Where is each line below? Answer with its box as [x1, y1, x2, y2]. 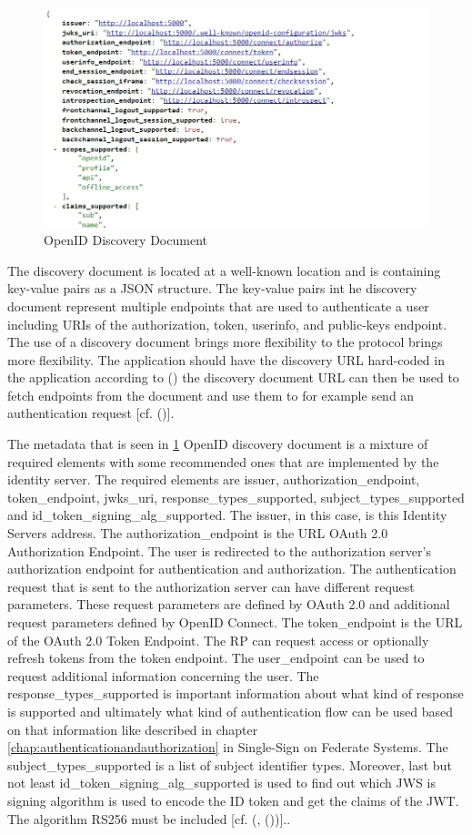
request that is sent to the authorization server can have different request [7, 576, 415, 596]
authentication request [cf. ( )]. [7, 403, 175, 423]
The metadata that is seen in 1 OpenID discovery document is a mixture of [7, 434, 428, 453]
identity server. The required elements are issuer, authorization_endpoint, [7, 470, 420, 489]
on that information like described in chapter [7, 719, 258, 738]
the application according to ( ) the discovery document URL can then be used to [7, 368, 459, 387]
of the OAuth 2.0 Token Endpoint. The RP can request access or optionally [7, 630, 429, 649]
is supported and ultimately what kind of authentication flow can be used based [7, 701, 453, 720]
